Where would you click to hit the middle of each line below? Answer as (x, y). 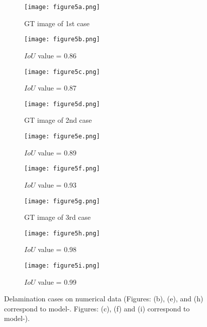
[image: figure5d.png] (62, 104)
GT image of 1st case (57, 23)
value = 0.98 (57, 249)
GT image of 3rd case (58, 217)
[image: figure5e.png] (62, 136)
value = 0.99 (57, 281)
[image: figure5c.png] (62, 72)
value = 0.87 (57, 88)
